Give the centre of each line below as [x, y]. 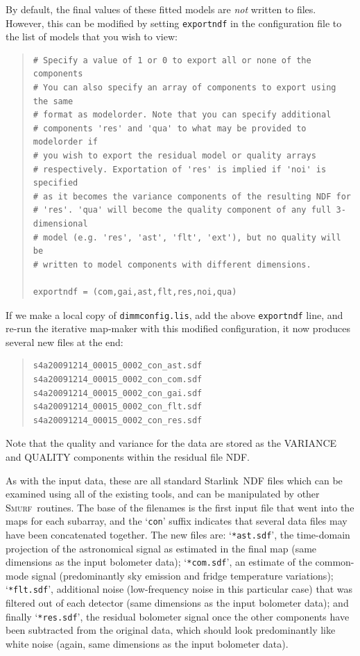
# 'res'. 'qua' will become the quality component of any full [182, 210]
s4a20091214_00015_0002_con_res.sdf [118, 420]
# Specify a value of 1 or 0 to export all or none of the [172, 60]
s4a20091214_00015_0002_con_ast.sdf [118, 366]
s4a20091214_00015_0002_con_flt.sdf [118, 407]
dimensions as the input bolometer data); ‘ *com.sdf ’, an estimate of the [159, 562]
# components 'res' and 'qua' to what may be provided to [170, 128]
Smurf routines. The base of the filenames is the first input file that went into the [180, 507]
